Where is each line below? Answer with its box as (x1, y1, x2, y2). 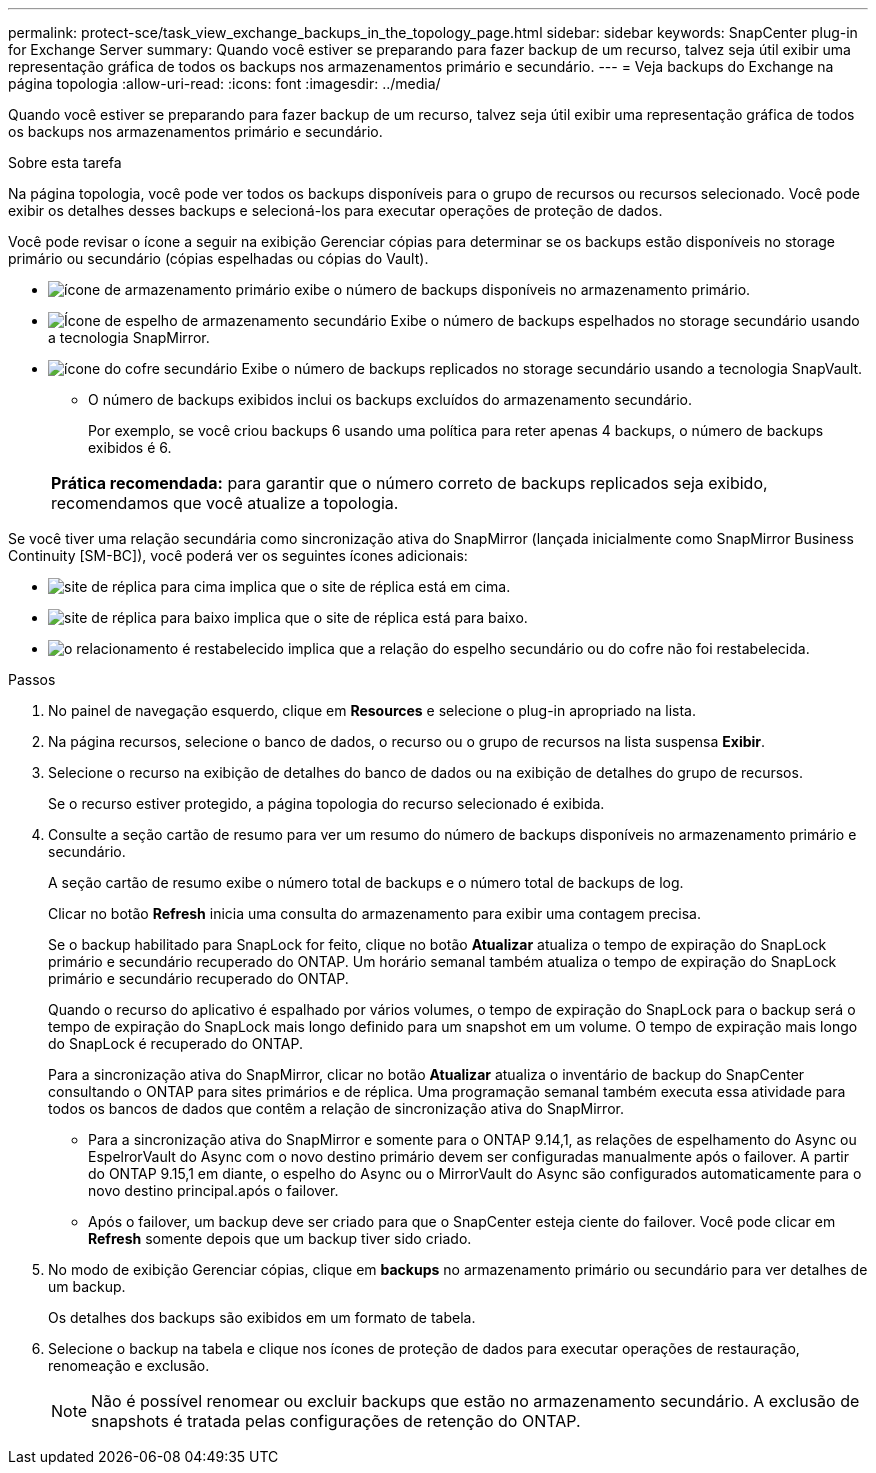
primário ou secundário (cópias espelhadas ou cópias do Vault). (8, 250, 429, 267)
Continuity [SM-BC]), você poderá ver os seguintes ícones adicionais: (8, 547, 468, 564)
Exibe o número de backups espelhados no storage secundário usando (390, 312, 860, 329)
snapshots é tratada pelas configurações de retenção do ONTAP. (91, 1411, 581, 1431)
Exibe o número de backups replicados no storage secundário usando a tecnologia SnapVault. (241, 360, 863, 377)
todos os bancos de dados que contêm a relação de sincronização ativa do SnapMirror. (48, 1100, 624, 1117)
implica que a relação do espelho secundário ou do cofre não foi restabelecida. (287, 640, 810, 657)
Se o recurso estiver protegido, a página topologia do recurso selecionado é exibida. (48, 795, 605, 812)
